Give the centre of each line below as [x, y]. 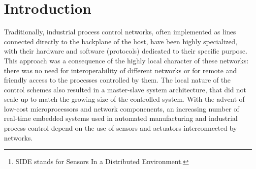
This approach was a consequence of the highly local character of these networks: [126, 60]
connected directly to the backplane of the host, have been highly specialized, [121, 41]
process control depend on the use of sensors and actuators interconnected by [121, 128]
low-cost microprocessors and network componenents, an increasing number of [122, 108]
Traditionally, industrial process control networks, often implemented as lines [120, 32]
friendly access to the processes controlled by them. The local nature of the [117, 80]
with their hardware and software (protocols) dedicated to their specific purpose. [126, 51]
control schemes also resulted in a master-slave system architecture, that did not [125, 89]
